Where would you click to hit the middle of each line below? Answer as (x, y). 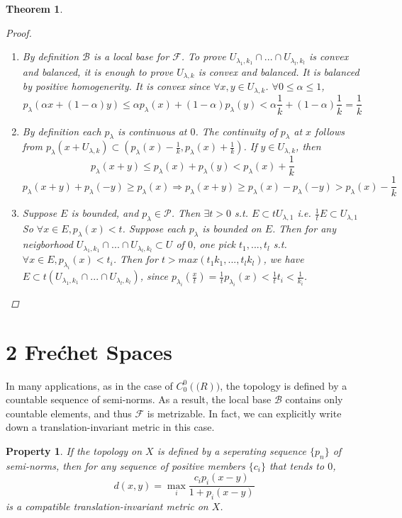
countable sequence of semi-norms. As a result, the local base (139, 399)
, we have (284, 259)
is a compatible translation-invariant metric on (107, 506)
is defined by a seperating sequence (231, 451)
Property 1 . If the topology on (74, 451)
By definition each (62, 131)
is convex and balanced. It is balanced (279, 71)
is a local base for (131, 56)
